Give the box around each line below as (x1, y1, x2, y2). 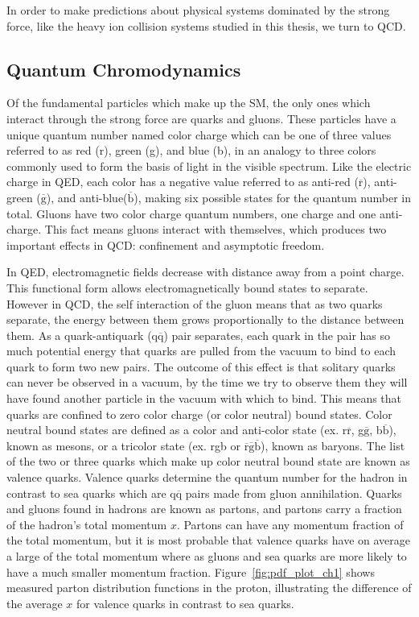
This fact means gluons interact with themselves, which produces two (44, 221, 387, 238)
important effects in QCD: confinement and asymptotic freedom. (6, 236, 325, 253)
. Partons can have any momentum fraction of (176, 516, 404, 532)
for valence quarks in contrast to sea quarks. (76, 594, 294, 611)
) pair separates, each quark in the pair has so (163, 326, 391, 343)
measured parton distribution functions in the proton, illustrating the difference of (6, 579, 412, 596)
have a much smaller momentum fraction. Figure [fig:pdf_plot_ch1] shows (6, 563, 375, 580)
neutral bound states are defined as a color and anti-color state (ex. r (6, 421, 347, 438)
